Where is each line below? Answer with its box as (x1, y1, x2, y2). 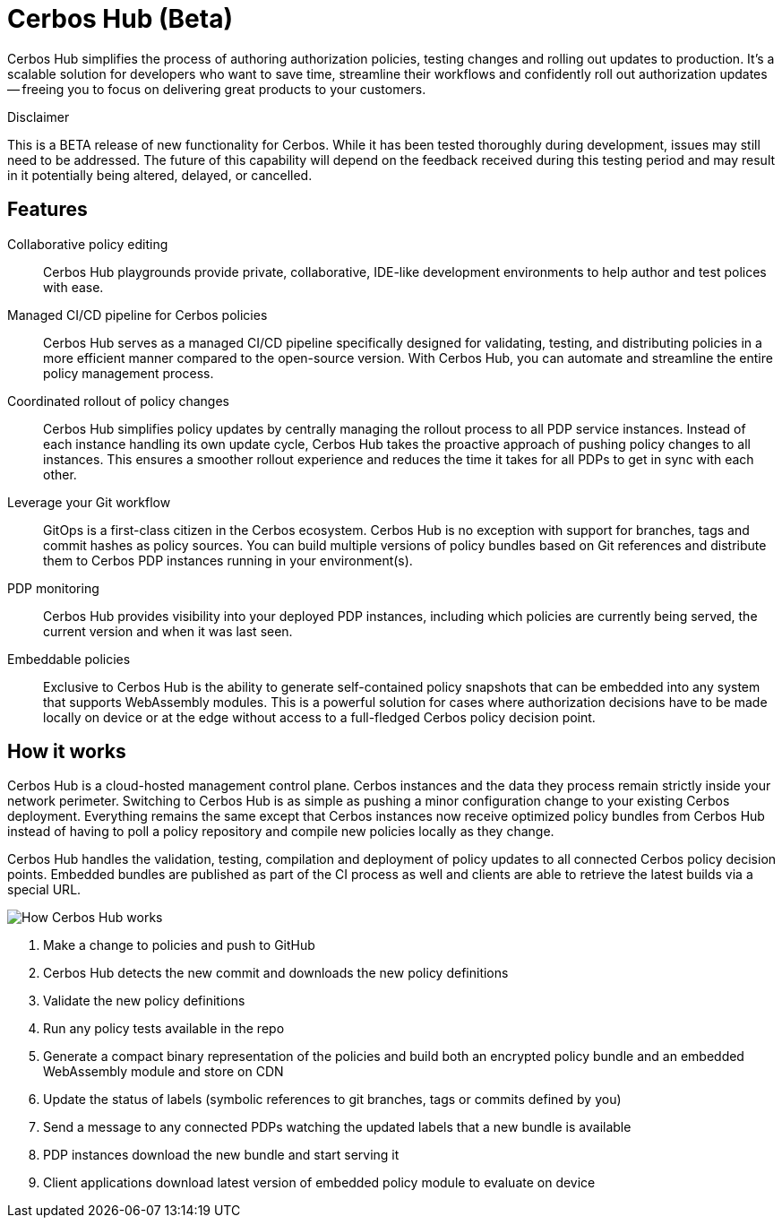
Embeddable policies (7, 651, 131, 667)
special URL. (7, 882, 82, 898)
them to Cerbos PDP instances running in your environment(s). (43, 552, 413, 568)
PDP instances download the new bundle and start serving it (43, 1147, 400, 1163)
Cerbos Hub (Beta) (7, 4, 233, 34)
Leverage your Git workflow (7, 494, 171, 510)
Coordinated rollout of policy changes (7, 393, 230, 409)
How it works (7, 740, 126, 763)
